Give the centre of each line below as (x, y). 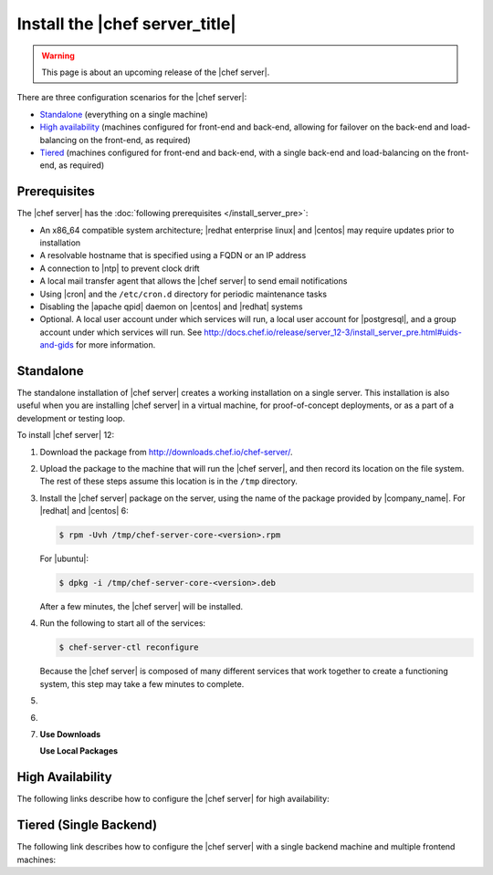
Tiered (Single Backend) (87, 825)
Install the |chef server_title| (126, 24)
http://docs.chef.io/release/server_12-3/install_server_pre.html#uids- (333, 332)
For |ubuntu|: (64, 559)
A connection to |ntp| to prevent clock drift (120, 268)
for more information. (116, 345)
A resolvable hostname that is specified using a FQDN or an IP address (173, 255)
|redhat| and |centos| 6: (84, 511)
